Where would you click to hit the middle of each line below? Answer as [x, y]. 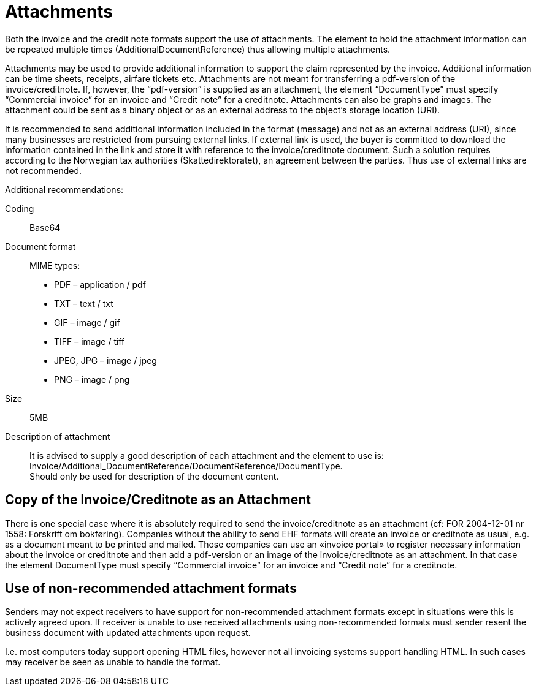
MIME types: [55, 265]
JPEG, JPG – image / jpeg [105, 360]
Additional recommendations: [64, 189]
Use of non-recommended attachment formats [151, 589]
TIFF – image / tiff [90, 341]
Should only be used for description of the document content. [154, 476]
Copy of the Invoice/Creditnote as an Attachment [158, 500]
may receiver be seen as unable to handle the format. [113, 662]
